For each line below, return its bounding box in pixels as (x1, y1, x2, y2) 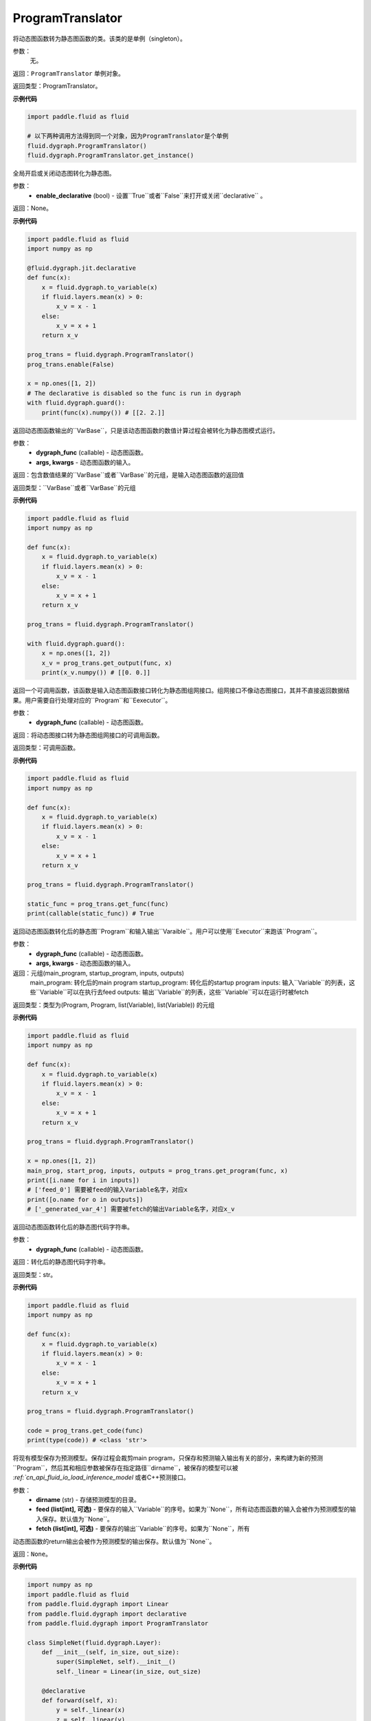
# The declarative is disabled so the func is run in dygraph (27, 389, 241, 397)
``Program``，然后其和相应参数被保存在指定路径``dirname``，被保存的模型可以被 (12, 1464, 238, 1472)
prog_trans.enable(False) (27, 360, 115, 368)
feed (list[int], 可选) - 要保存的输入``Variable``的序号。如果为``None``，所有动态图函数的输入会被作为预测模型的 (36, 1505, 350, 1514)
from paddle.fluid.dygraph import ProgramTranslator (27, 1619, 209, 1627)
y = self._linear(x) (56, 1706, 126, 1714)
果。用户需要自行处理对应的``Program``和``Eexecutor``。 (12, 696, 172, 704)
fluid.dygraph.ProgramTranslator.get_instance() (27, 151, 194, 160)
